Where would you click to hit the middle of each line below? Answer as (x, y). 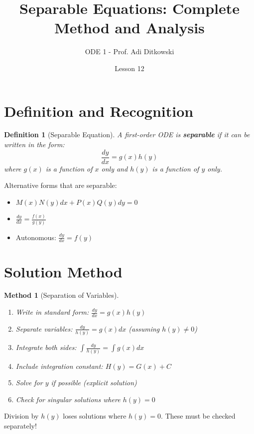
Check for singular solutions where (68, 399)
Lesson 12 (129, 68)
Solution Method (63, 271)
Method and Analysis (129, 28)
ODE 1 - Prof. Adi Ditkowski (129, 51)
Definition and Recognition (99, 111)
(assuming (144, 328)
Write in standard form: (52, 312)
